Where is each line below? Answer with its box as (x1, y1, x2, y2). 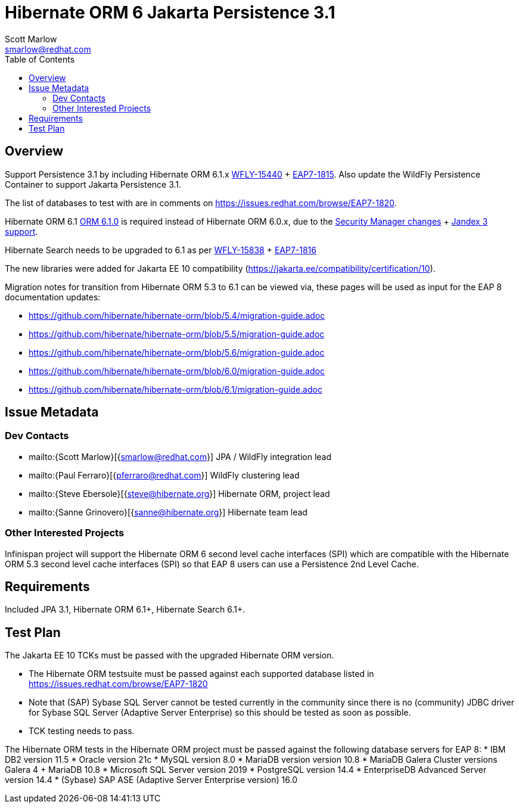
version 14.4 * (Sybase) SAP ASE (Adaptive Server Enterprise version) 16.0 (5, 775, 297, 785)
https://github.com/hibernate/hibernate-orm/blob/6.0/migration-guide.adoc (29, 365, 325, 376)
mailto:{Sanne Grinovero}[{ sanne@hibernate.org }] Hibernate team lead (29, 506, 307, 517)
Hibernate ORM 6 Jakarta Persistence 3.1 (5, 2, 335, 23)
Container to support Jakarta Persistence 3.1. (5, 179, 182, 189)
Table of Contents (5, 54, 75, 64)
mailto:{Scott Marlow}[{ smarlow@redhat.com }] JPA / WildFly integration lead (29, 451, 332, 462)
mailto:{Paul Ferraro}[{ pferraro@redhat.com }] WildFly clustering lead (29, 470, 300, 480)
